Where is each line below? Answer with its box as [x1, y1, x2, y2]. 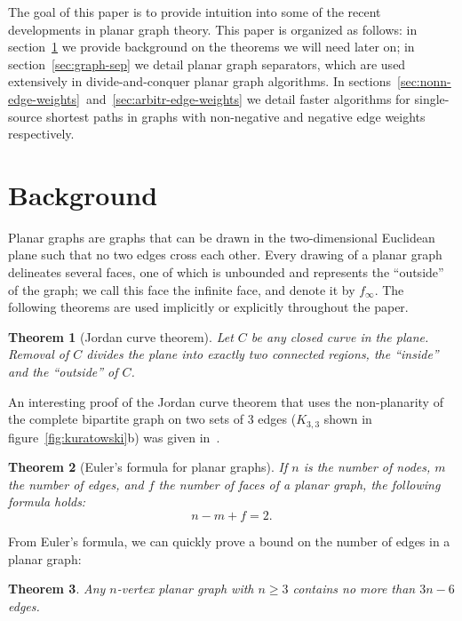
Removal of [8, 345, 69, 363]
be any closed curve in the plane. [251, 327, 429, 346]
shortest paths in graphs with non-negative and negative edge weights [45, 107, 426, 125]
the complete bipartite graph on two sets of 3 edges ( [8, 410, 297, 428]
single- [414, 89, 450, 107]
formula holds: [8, 492, 86, 511]
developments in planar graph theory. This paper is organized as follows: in [8, 20, 418, 38]
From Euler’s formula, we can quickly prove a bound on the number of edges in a [8, 532, 450, 551]
